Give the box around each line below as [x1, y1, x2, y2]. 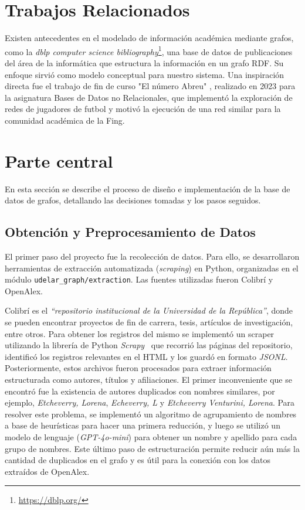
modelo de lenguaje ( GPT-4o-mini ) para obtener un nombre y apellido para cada [5, 431, 297, 443]
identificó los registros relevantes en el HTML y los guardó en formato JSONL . [5, 350, 288, 362]
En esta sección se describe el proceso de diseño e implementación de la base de [5, 182, 290, 195]
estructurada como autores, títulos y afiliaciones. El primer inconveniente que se [5, 373, 292, 386]
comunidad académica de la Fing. [5, 114, 125, 126]
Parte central [5, 148, 113, 172]
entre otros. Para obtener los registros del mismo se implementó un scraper [5, 327, 274, 339]
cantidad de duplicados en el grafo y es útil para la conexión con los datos [5, 454, 271, 466]
